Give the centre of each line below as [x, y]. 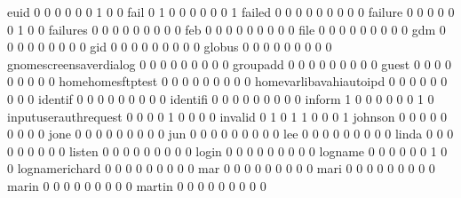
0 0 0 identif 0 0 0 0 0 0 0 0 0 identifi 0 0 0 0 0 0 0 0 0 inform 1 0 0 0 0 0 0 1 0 [221, 98]
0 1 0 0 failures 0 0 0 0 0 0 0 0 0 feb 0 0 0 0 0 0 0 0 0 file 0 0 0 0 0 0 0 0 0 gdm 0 [227, 29]
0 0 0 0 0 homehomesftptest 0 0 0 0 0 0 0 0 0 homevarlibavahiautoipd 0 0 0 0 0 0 [227, 81]
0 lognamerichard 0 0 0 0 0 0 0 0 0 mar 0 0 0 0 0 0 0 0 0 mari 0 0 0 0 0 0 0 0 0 [221, 168]
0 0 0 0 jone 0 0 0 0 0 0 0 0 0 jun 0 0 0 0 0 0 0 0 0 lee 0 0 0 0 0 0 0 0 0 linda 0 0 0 [230, 134]
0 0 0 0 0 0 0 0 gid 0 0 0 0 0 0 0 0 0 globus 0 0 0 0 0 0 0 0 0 [170, 47]
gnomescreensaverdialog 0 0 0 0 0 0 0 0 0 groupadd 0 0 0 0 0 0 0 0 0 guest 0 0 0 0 [229, 63]
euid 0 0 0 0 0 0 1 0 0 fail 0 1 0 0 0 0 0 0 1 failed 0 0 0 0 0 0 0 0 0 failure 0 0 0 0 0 [231, 12]
